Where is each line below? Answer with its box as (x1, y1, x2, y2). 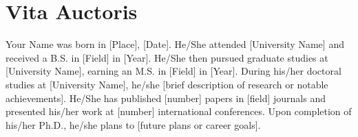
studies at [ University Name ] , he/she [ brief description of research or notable (6, 77, 328, 91)
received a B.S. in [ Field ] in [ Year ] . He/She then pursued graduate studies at (6, 50, 328, 64)
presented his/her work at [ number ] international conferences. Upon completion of (6, 104, 352, 119)
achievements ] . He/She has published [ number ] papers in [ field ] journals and (6, 90, 326, 105)
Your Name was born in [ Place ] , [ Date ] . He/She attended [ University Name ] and (6, 37, 344, 51)
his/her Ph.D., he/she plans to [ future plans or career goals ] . (6, 117, 261, 132)
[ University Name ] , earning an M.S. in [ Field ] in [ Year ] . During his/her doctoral (6, 64, 341, 78)
